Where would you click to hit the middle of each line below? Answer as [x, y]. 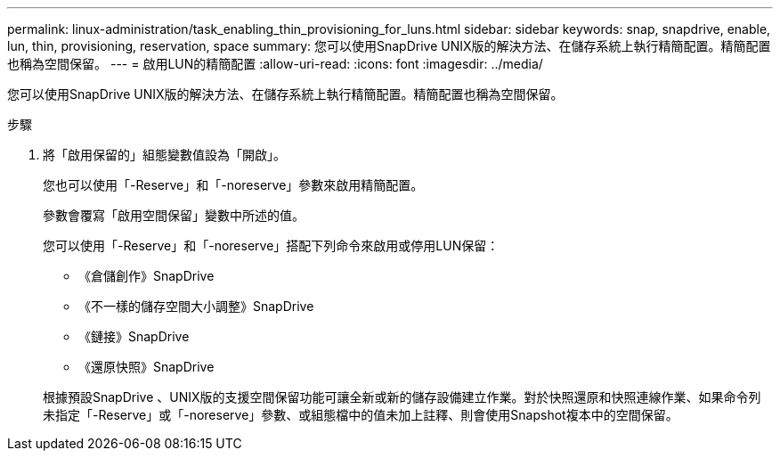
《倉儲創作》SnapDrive [146, 276]
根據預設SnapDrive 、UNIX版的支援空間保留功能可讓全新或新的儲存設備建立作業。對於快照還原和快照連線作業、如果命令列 [402, 397]
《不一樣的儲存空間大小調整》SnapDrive [196, 306]
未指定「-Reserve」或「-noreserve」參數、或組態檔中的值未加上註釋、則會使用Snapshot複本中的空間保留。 [361, 415]
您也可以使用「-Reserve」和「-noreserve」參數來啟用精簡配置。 [233, 185]
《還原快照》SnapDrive [146, 367]
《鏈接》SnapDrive [134, 336]
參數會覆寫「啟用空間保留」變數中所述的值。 [174, 215]
